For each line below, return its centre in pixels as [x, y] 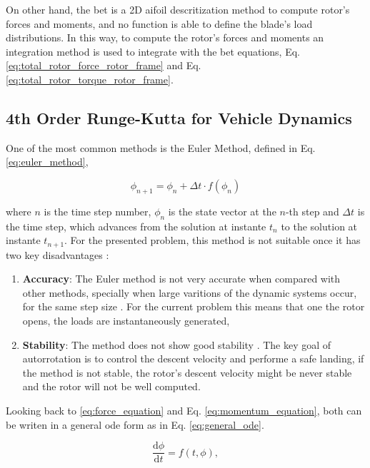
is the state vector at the [222, 211]
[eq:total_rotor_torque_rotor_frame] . [90, 79]
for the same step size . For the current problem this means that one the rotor [194, 306]
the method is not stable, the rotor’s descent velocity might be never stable [187, 372]
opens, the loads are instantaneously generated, [126, 320]
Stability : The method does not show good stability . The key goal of [177, 344]
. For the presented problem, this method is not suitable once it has [212, 240]
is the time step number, [97, 211]
